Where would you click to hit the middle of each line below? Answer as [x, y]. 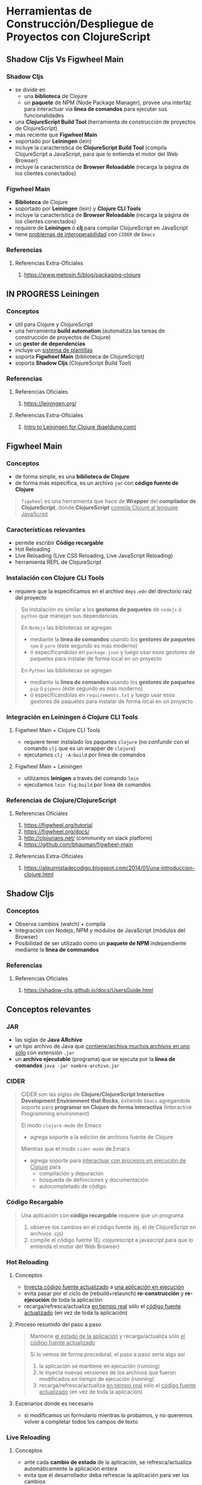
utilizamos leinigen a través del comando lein [81, 778]
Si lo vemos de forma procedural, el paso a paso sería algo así [107, 1354]
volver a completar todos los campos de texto [81, 1421]
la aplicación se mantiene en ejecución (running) [99, 1366]
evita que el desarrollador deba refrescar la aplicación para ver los [106, 1475]
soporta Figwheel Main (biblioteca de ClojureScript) [80, 357]
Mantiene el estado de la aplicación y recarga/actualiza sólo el [107, 1336]
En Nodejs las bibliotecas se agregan [66, 627]
